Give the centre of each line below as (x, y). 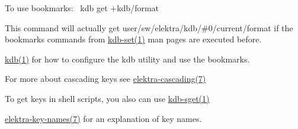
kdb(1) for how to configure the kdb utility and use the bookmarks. (127, 59)
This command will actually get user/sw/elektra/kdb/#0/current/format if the (149, 27)
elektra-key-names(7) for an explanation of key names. (103, 118)
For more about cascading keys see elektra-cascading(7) (105, 79)
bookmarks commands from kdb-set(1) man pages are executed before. (133, 39)
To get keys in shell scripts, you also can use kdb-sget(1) (107, 98)
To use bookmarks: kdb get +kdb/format (82, 8)
